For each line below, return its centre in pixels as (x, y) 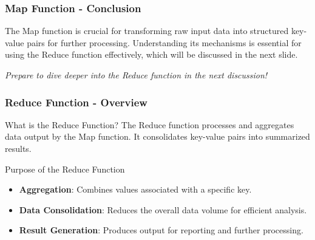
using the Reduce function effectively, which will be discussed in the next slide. (151, 54)
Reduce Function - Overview (76, 102)
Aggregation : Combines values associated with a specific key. (135, 189)
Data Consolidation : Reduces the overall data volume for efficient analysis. (163, 209)
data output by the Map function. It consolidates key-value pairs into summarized (157, 136)
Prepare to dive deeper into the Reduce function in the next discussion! (136, 75)
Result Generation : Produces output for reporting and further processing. (161, 230)
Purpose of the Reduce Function (65, 169)
